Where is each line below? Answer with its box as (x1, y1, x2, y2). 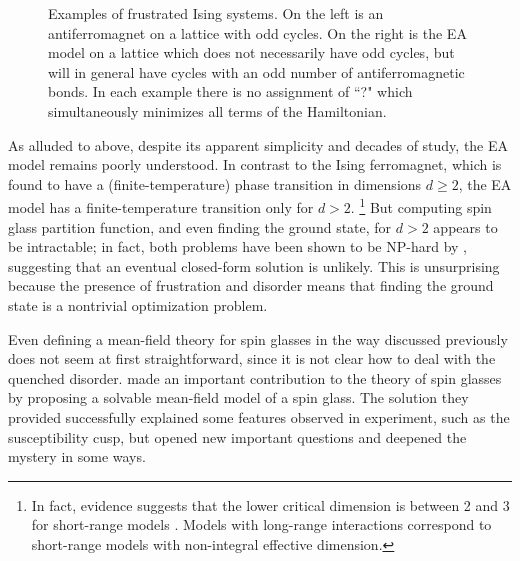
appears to (433, 216, 498, 237)
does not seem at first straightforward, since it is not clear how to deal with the (8, 348, 496, 369)
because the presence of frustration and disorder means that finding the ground (8, 275, 494, 296)
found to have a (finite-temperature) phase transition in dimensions (8, 173, 422, 194)
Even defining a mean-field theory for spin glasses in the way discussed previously (8, 328, 508, 349)
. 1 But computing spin (350, 194, 492, 217)
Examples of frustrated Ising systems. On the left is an (48, 3, 384, 23)
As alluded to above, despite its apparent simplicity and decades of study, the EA (8, 134, 509, 155)
